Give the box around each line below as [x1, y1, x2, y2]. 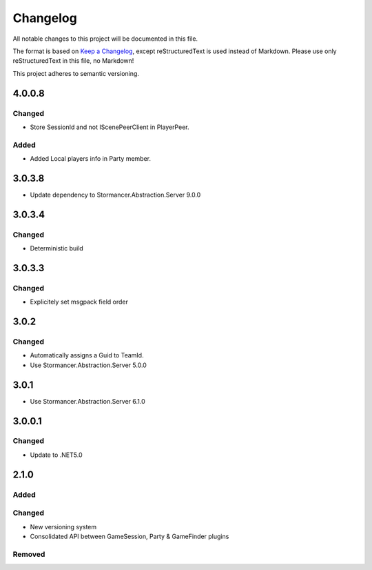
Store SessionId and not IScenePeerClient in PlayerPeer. [30, 123, 189, 131]
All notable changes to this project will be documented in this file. [12, 35, 198, 43]
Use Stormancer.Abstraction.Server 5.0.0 [30, 361, 147, 369]
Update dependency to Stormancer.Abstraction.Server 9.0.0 [30, 190, 201, 199]
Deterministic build [30, 244, 84, 253]
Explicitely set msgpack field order [30, 297, 129, 306]
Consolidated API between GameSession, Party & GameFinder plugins [30, 532, 229, 540]
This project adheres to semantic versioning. [12, 69, 139, 77]
